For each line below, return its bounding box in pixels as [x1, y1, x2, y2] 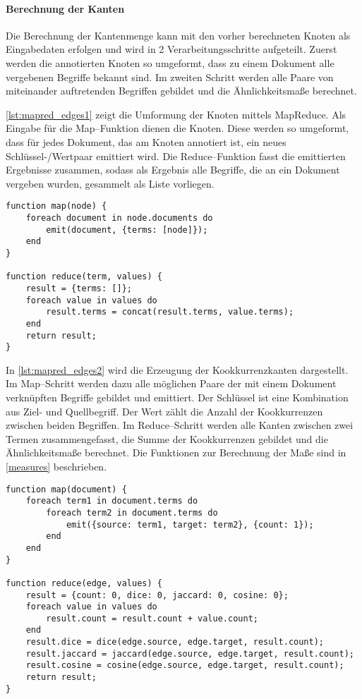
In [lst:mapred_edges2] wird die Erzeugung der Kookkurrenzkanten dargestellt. [6, 362, 349, 377]
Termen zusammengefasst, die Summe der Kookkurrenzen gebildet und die [6, 431, 328, 446]
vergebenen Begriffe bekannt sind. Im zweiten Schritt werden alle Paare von [6, 69, 334, 84]
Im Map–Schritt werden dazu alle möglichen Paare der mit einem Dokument [6, 376, 337, 391]
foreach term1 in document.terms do [25, 496, 198, 506]
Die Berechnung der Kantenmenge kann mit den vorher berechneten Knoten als [6, 28, 351, 42]
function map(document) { [6, 484, 127, 494]
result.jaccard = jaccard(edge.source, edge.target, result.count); [25, 648, 354, 659]
